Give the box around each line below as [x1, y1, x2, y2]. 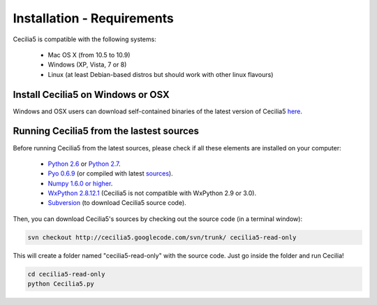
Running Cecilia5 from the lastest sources [13, 125, 199, 137]
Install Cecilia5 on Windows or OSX [13, 88, 170, 101]
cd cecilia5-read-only [27, 270, 105, 278]
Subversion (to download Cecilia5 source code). [47, 199, 186, 207]
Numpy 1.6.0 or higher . [47, 179, 113, 187]
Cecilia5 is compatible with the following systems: [13, 35, 156, 43]
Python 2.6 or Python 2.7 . [47, 159, 121, 168]
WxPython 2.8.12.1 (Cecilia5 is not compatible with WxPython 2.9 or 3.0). [47, 189, 257, 197]
